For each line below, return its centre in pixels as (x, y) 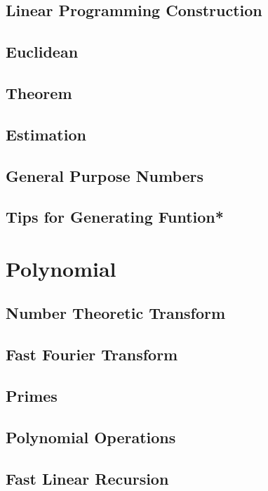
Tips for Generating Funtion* (115, 217)
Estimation (46, 134)
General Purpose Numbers (105, 175)
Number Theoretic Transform (116, 313)
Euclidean (42, 52)
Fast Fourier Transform (92, 354)
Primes (32, 396)
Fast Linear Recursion (87, 478)
